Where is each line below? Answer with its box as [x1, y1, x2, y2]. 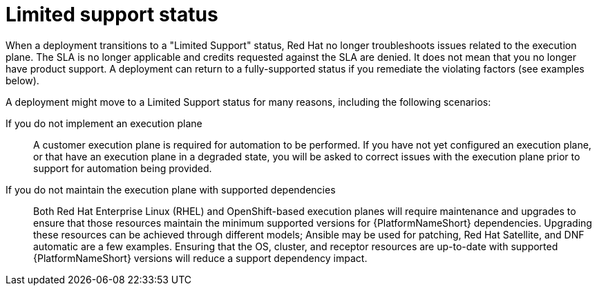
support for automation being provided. [33, 162, 212, 174]
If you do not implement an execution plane [6, 117, 202, 129]
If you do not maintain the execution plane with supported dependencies [6, 183, 336, 196]
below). [6, 74, 39, 86]
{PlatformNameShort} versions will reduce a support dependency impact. [33, 252, 368, 264]
